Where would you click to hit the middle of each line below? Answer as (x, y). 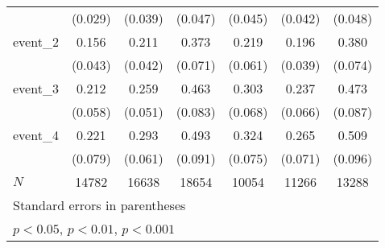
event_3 (36, 88)
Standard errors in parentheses (99, 205)
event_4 (36, 135)
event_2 (36, 41)
